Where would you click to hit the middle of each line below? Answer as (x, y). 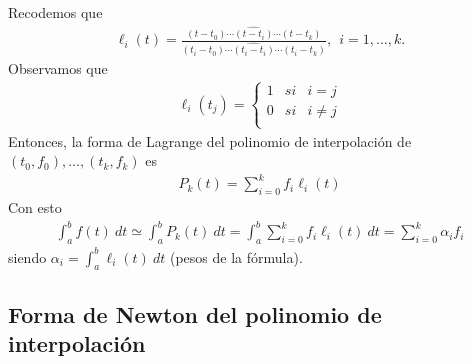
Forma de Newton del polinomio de (195, 313)
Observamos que (58, 68)
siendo (27, 256)
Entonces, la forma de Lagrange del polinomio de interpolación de (210, 140)
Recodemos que (55, 12)
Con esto (35, 207)
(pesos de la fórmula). (236, 256)
